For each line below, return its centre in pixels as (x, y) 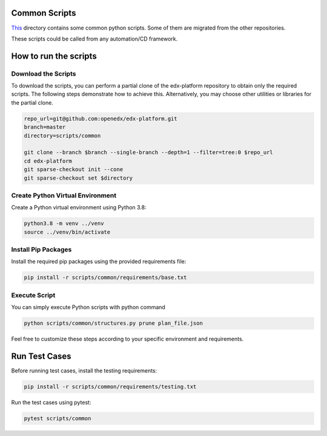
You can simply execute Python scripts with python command (88, 307)
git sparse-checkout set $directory (78, 178)
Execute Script (33, 295)
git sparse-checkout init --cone (74, 170)
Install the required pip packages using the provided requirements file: (99, 262)
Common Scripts (44, 13)
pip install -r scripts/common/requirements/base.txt (105, 278)
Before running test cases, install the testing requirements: (84, 371)
